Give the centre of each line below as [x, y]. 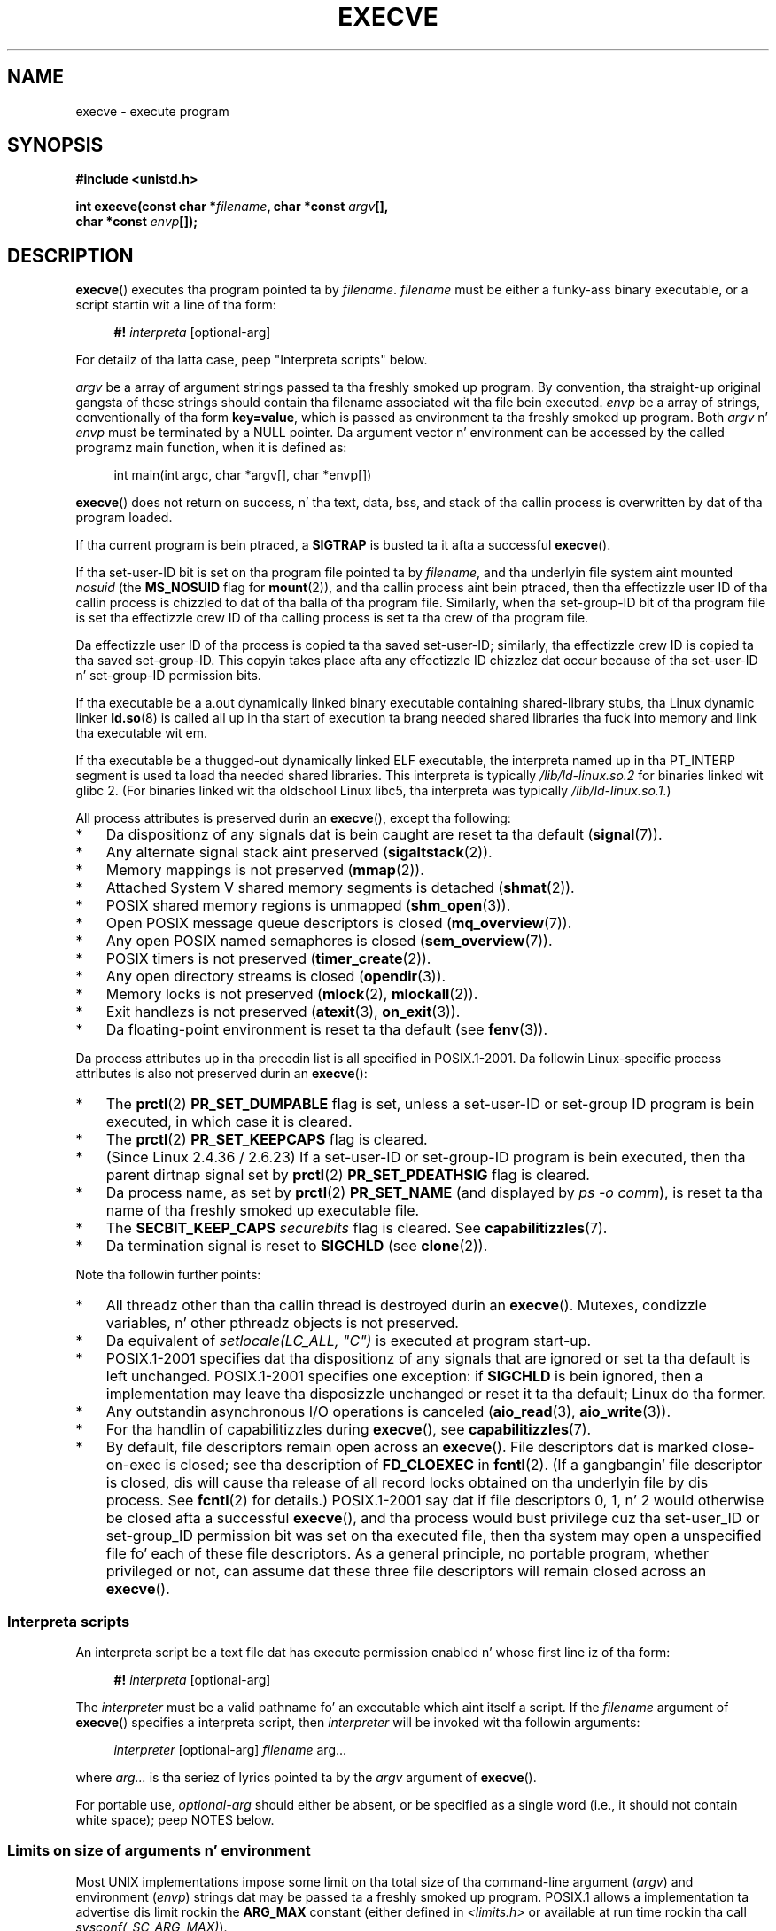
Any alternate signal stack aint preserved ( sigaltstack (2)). [299, 852]
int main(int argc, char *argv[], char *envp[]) [243, 475]
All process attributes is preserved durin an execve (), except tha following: [293, 818]
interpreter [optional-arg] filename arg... [230, 1750]
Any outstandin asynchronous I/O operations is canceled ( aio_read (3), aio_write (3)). [388, 1412]
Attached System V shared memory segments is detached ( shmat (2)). [340, 888]
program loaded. [124, 518]
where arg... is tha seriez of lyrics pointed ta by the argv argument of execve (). [306, 1778]
